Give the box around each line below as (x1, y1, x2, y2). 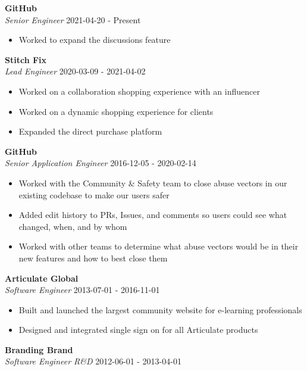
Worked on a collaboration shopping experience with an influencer (18, 85, 260, 97)
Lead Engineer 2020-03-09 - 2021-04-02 (5, 65, 146, 77)
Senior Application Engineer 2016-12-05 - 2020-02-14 (5, 157, 196, 169)
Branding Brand (5, 343, 73, 356)
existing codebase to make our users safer (18, 188, 170, 201)
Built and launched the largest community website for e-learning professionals (18, 303, 302, 316)
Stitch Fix (5, 53, 47, 66)
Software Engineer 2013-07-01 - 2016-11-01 (5, 283, 160, 296)
